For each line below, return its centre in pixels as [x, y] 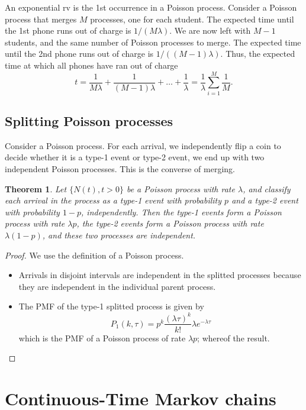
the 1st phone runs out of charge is [68, 30]
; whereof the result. [233, 338]
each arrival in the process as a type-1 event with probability [113, 200]
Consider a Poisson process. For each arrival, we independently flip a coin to [143, 145]
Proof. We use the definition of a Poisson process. [94, 255]
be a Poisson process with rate [181, 188]
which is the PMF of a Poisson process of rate [102, 338]
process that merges [41, 19]
